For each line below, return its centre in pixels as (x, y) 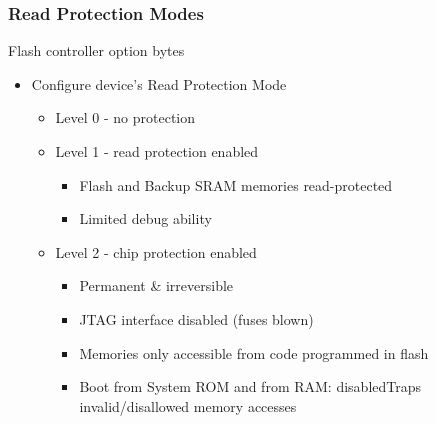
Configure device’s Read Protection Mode (159, 83)
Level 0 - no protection (125, 117)
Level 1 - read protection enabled (157, 151)
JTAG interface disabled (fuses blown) (196, 318)
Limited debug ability (145, 218)
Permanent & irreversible (156, 285)
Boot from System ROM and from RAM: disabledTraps (250, 386)
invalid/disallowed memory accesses (188, 405)
